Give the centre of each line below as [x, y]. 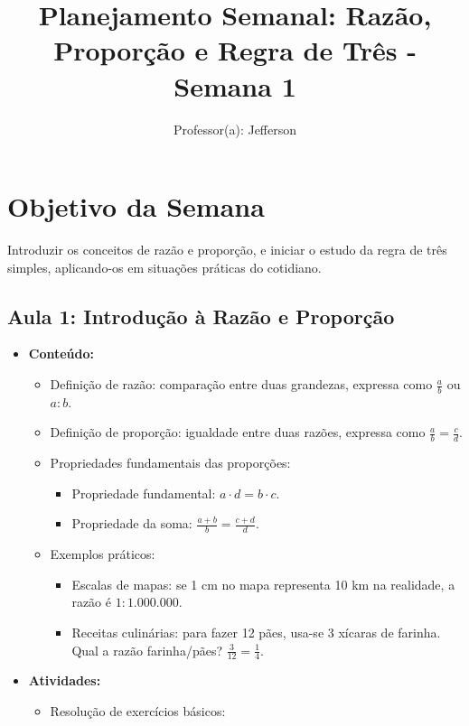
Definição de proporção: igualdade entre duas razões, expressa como [238, 432]
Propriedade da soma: [132, 523]
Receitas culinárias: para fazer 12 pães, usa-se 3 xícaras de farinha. [256, 633]
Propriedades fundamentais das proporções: [170, 463]
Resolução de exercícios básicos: [138, 711]
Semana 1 [235, 85]
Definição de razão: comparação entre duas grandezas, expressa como [241, 384]
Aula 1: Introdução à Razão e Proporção [201, 316]
